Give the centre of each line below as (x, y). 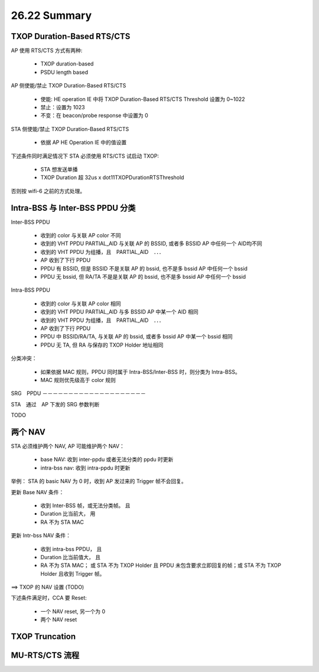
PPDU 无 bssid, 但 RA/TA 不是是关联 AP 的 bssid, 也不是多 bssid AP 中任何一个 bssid (143, 277)
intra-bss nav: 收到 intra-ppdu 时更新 (85, 468)
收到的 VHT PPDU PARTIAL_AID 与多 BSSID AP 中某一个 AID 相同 (119, 312)
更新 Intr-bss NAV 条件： (41, 536)
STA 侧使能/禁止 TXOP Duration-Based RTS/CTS (70, 129)
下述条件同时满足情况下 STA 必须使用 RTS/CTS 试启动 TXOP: (85, 156)
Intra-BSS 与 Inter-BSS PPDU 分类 (73, 208)
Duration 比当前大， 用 (68, 514)
